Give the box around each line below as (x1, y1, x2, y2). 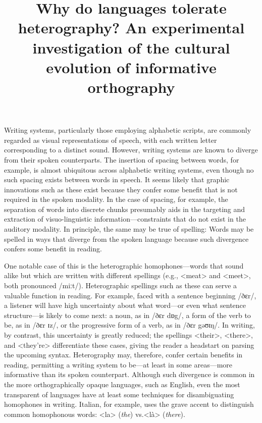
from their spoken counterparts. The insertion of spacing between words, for (4, 154, 239, 165)
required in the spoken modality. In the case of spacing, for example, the (4, 194, 228, 204)
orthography (87, 76, 175, 97)
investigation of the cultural (32, 37, 230, 58)
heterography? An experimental (18, 17, 245, 38)
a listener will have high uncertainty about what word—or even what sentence (4, 300, 246, 310)
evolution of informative (46, 57, 217, 77)
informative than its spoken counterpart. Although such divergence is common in (4, 369, 255, 380)
